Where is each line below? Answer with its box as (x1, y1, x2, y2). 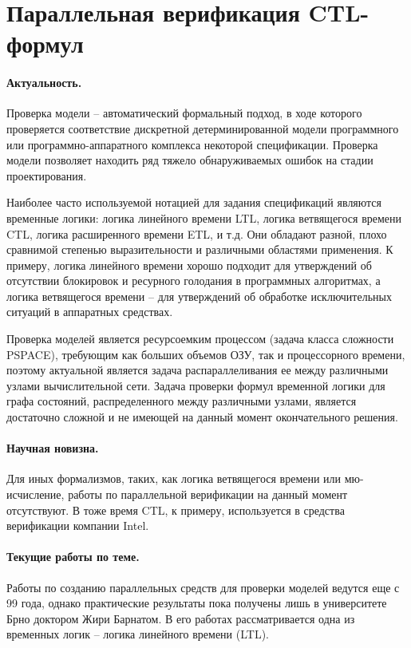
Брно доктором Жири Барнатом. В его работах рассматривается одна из (6, 610, 355, 626)
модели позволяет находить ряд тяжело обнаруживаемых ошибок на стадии (6, 152, 373, 168)
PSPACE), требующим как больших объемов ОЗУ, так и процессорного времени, (6, 346, 405, 362)
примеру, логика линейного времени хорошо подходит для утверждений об (6, 256, 372, 273)
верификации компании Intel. (6, 517, 149, 534)
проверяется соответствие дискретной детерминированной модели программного (6, 120, 399, 136)
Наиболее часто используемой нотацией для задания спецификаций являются (6, 194, 382, 211)
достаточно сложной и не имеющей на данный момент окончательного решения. (6, 409, 398, 425)
